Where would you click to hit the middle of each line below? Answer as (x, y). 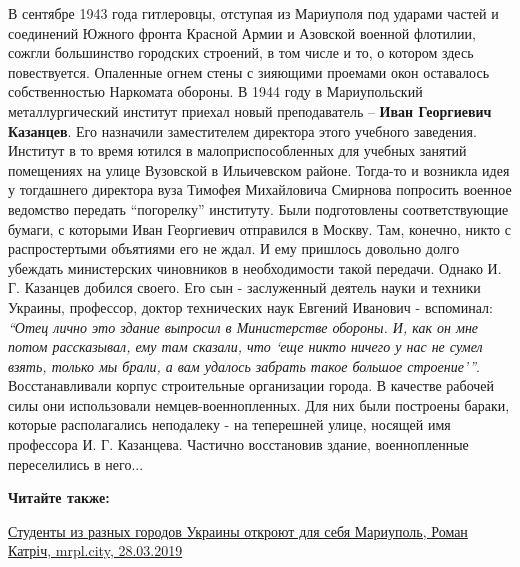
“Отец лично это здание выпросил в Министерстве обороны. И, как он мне (243, 326)
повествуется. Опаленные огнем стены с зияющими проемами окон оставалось (249, 71)
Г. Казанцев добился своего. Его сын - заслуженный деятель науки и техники (244, 287)
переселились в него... (76, 463)
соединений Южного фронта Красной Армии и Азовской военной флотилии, (242, 32)
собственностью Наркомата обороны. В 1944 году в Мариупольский (215, 91)
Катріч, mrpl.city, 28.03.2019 (95, 550)
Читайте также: (59, 497)
